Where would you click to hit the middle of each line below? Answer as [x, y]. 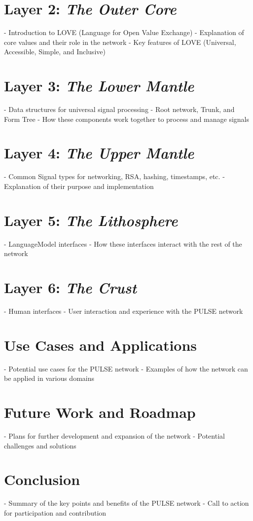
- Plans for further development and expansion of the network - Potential [114, 436]
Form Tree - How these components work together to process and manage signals [126, 119]
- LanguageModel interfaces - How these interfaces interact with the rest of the [123, 243]
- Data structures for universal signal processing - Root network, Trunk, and [119, 109]
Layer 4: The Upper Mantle [99, 153]
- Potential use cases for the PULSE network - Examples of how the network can [126, 368]
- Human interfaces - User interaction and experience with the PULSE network [124, 311]
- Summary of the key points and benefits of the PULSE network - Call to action [126, 503]
